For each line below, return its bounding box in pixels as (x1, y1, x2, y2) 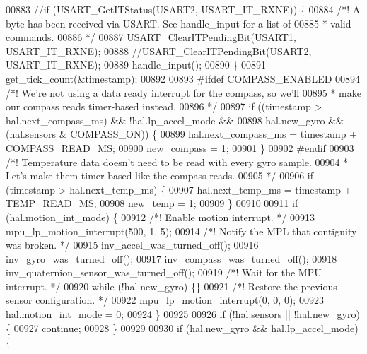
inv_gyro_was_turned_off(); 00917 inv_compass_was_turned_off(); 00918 (6, 251, 337, 266)
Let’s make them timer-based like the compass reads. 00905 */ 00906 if (6, 168, 313, 183)
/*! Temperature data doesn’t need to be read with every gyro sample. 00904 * (6, 154, 349, 169)
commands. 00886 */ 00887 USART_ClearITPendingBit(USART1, (6, 30, 296, 45)
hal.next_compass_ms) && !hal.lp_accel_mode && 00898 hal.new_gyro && (6, 112, 344, 127)
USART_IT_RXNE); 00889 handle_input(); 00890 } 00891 (6, 57, 267, 72)
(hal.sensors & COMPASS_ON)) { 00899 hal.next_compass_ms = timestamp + (6, 126, 357, 141)
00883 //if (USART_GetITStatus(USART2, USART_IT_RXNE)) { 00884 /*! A (6, 2, 361, 16)
